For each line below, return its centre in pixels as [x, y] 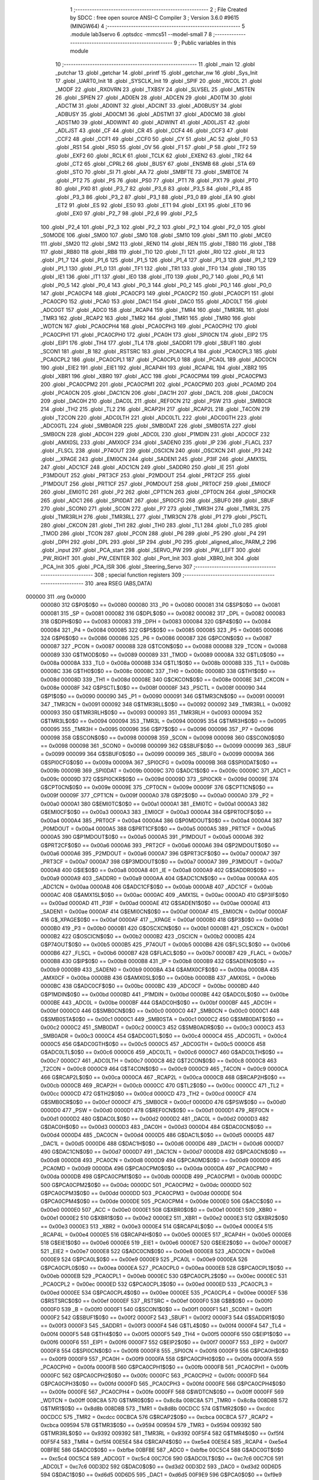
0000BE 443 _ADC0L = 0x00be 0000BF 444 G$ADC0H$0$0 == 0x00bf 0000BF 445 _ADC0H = [159, 1003]
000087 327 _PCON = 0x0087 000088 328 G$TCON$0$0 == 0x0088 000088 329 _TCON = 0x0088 [164, 646]
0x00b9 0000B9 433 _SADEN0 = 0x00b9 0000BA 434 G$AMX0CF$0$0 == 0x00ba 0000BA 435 [160, 969]
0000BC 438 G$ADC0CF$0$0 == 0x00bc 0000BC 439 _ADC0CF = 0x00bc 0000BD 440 [150, 986]
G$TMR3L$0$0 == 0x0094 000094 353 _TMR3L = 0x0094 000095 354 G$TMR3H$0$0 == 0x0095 [163, 721]
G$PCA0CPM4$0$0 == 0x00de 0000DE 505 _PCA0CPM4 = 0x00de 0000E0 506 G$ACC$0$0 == [161, 1201]
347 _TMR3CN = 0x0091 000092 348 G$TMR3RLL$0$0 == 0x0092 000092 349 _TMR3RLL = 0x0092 [166, 704]
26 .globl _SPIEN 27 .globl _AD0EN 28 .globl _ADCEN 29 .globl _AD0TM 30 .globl [154, 97]
